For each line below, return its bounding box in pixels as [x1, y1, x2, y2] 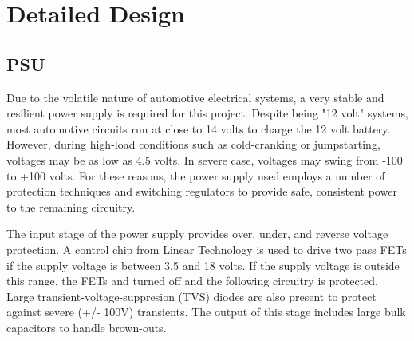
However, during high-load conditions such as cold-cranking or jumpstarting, [6, 136, 380, 153]
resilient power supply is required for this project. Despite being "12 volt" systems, [6, 105, 408, 121]
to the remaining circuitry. [6, 198, 136, 215]
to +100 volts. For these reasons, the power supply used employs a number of [6, 167, 385, 184]
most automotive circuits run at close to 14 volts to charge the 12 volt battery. [6, 120, 391, 137]
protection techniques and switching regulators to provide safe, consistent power [6, 183, 397, 200]
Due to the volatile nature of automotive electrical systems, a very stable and [6, 89, 384, 105]
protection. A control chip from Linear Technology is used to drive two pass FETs [6, 240, 407, 257]
